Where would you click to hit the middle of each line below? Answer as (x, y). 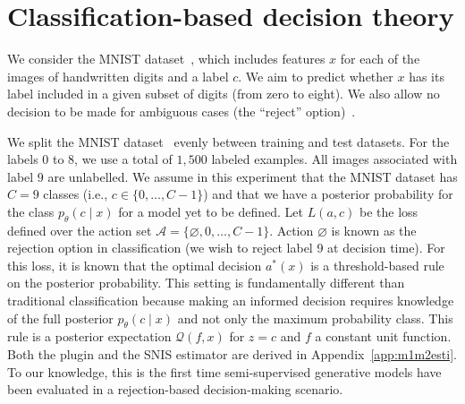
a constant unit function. (383, 336)
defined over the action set (80, 230)
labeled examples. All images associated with (334, 159)
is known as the (374, 230)
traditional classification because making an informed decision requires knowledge (231, 301)
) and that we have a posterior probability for (328, 194)
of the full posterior (60, 318)
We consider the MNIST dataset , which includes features (166, 59)
